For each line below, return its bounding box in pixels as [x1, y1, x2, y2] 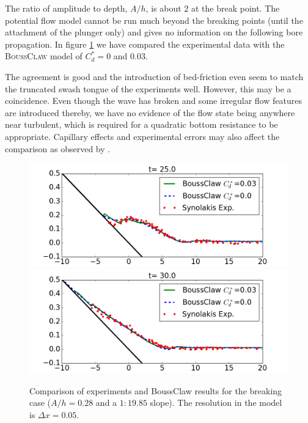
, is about [145, 2, 182, 14]
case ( [29, 396, 51, 409]
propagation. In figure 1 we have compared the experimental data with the [5, 37, 285, 50]
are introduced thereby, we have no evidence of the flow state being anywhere [5, 106, 295, 119]
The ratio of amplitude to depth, [5, 2, 128, 14]
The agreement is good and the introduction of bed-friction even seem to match [5, 70, 304, 83]
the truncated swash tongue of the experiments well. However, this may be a [5, 82, 291, 95]
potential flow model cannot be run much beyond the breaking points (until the [5, 13, 303, 26]
